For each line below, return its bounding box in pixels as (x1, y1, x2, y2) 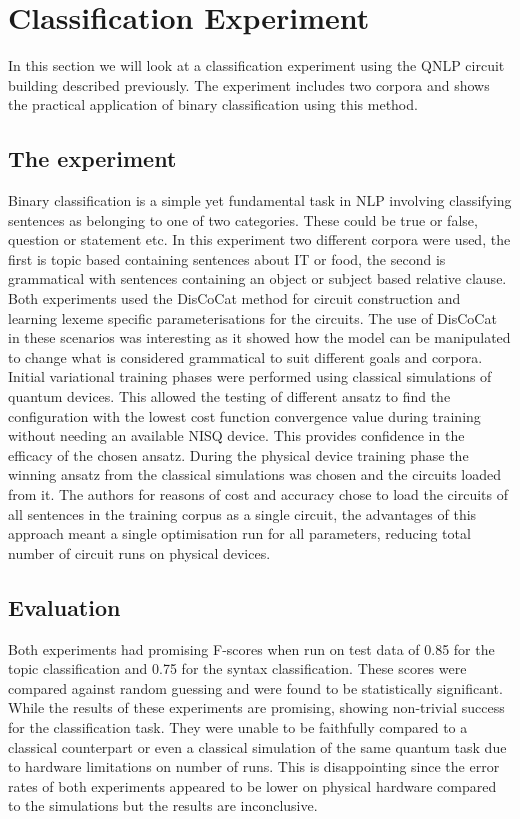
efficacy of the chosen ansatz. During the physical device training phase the (8, 444, 469, 465)
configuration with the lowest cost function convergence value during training (8, 405, 481, 426)
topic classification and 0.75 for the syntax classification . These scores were (8, 658, 467, 679)
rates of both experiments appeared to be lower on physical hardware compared (8, 775, 497, 796)
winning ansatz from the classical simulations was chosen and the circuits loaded (8, 464, 501, 485)
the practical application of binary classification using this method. (8, 94, 418, 115)
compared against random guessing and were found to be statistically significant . (8, 677, 503, 698)
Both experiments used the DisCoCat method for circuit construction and (8, 288, 461, 309)
